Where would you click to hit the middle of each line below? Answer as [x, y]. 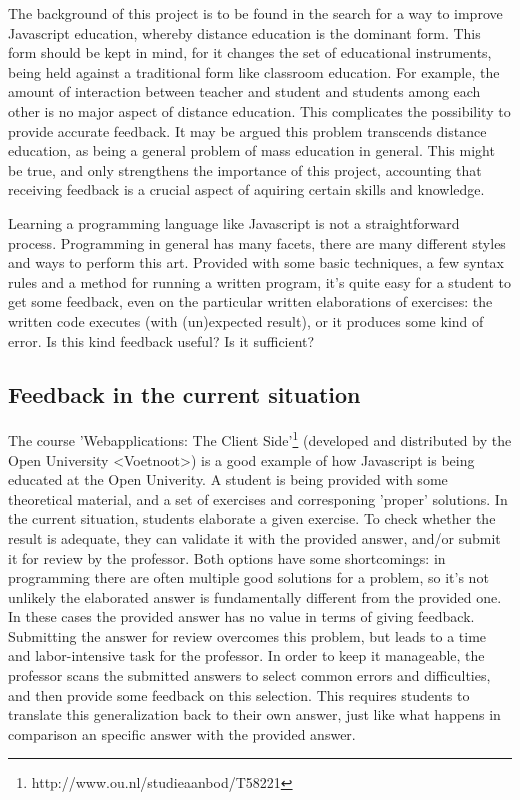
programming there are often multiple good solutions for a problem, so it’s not [248, 577]
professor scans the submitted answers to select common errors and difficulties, [249, 675]
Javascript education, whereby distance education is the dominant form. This [244, 32]
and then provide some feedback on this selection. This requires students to [239, 694]
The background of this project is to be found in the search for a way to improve [255, 13]
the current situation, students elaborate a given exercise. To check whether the [252, 518]
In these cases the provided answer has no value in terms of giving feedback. [241, 616]
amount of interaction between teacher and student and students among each [244, 91]
